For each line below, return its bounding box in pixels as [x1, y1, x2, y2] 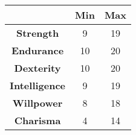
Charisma [14, 113, 61, 127]
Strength [16, 26, 59, 40]
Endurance [11, 43, 64, 57]
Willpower [12, 96, 63, 110]
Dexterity [14, 61, 61, 75]
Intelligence [10, 78, 66, 92]
